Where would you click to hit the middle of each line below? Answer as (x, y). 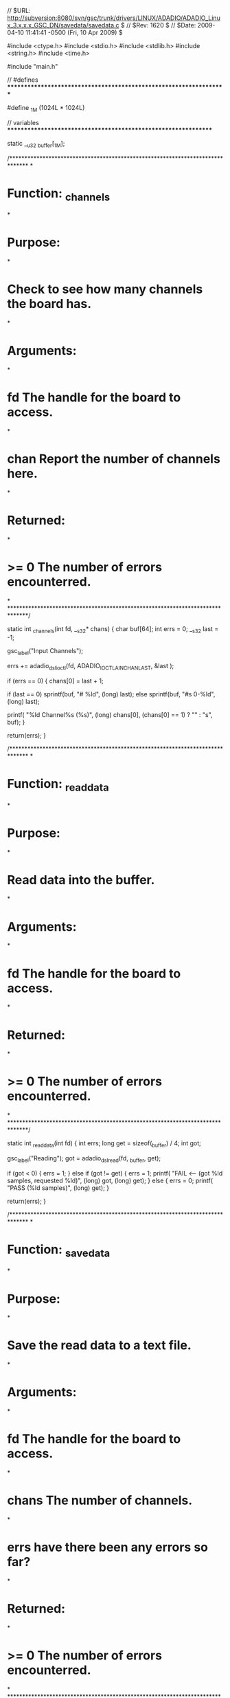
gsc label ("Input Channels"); (45, 652)
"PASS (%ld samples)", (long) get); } (58, 1188)
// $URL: (19, 11)
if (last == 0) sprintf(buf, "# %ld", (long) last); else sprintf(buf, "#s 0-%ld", (111, 694)
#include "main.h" (33, 66)
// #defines (23, 80)
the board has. (49, 304)
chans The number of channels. (100, 1500)
